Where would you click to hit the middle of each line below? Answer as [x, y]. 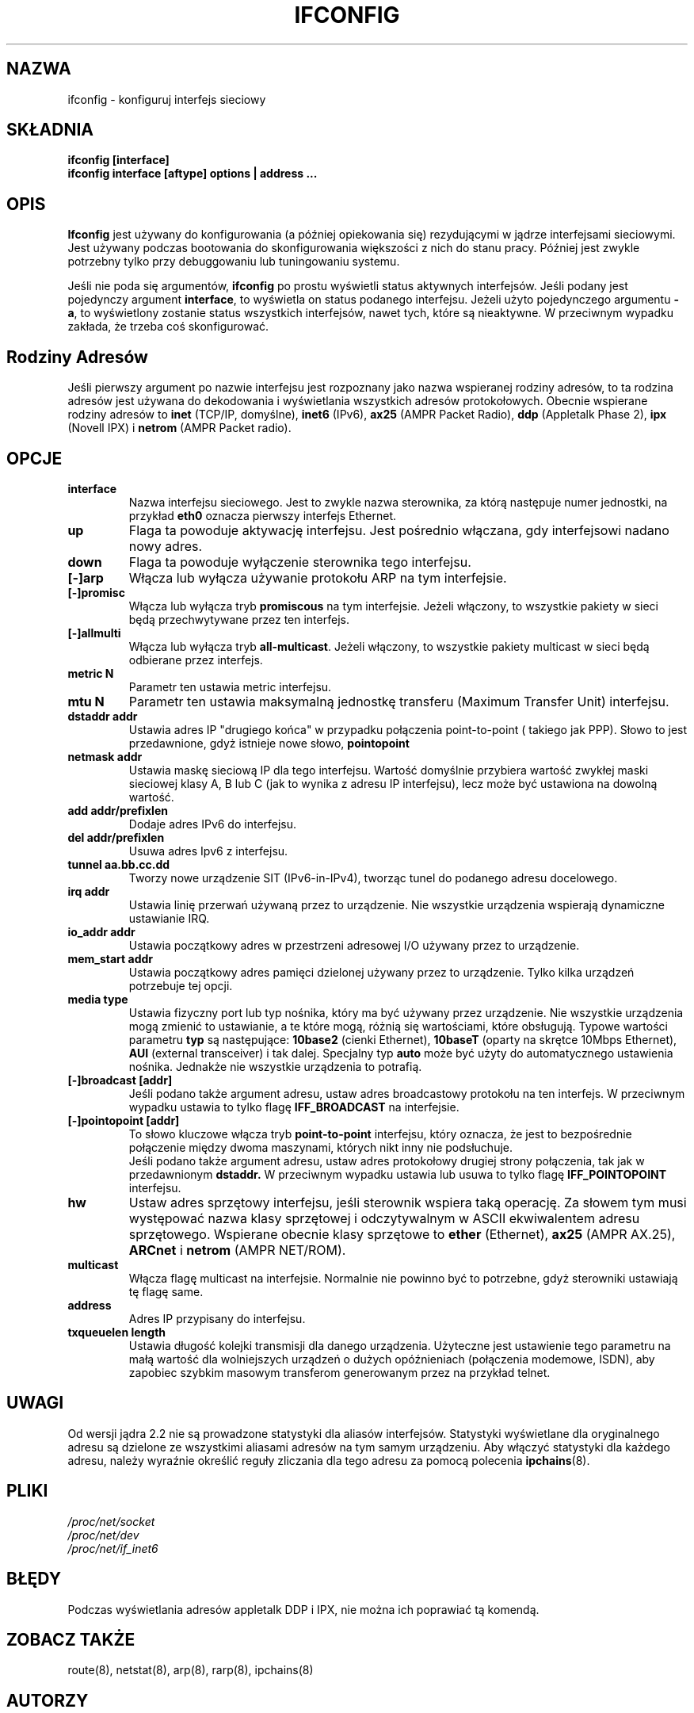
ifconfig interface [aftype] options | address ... [193, 174]
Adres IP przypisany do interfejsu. [217, 1318]
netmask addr [105, 756]
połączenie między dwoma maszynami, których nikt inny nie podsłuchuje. [321, 1147]
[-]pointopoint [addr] [124, 1120]
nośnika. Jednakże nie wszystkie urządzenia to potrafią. [275, 1066]
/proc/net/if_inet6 [113, 1548]
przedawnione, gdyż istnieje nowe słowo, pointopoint [269, 743]
